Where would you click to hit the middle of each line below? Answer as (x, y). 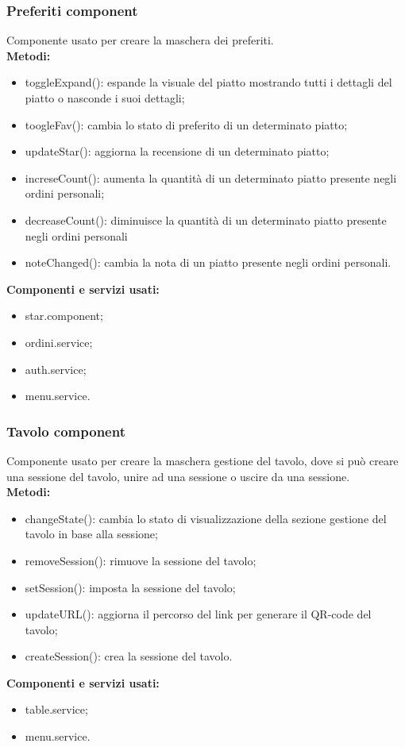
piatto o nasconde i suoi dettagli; (105, 98)
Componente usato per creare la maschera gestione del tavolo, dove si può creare (202, 460)
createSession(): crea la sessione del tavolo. (129, 656)
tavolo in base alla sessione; (91, 534)
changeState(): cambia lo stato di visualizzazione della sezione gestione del (206, 518)
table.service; (56, 709)
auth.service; (56, 369)
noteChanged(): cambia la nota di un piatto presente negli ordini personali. (208, 262)
